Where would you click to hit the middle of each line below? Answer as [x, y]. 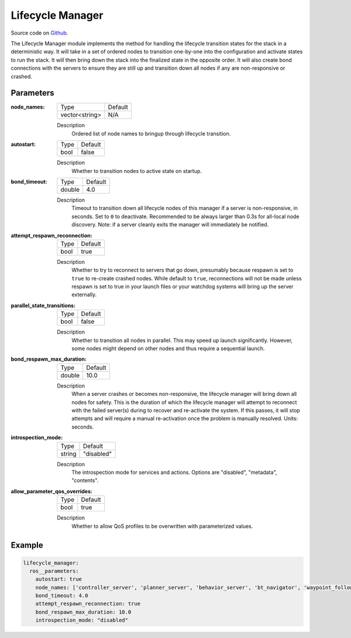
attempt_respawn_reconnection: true [88, 604]
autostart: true [58, 579]
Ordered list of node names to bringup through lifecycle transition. [151, 133]
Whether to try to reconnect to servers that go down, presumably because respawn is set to [183, 270]
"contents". [85, 480]
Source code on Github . [39, 33]
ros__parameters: [54, 571]
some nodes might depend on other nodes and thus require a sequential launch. [168, 348]
